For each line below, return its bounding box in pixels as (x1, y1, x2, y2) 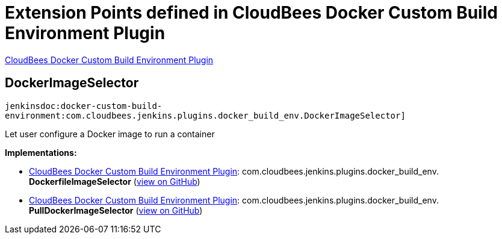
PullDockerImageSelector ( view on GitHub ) (29, 205, 203, 216)
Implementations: (5, 147, 77, 158)
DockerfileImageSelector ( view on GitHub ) (29, 176, 200, 187)
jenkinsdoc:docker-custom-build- (5, 101, 163, 111)
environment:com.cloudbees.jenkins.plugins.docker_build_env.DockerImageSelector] (5, 110, 406, 120)
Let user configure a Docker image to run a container (5, 128, 215, 139)
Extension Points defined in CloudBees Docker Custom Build (5, 2, 498, 23)
